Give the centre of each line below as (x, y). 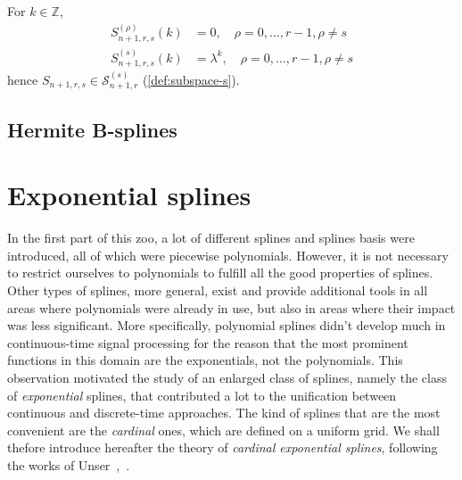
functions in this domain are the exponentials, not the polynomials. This (205, 360)
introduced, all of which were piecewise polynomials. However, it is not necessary (228, 255)
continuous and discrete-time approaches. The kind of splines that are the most (224, 413)
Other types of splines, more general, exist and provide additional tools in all (218, 290)
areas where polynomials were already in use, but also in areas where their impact (231, 307)
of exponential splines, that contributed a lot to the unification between (202, 395)
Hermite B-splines (92, 129)
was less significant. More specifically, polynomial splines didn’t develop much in (227, 325)
